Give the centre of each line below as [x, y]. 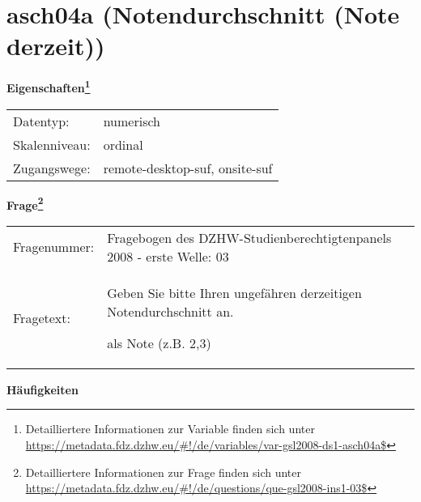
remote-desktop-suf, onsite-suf [188, 168]
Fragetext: [42, 317]
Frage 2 [25, 203]
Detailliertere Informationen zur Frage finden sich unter [164, 472]
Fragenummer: [54, 247]
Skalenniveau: [52, 144]
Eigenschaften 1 [49, 86]
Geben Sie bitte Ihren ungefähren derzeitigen [234, 292]
